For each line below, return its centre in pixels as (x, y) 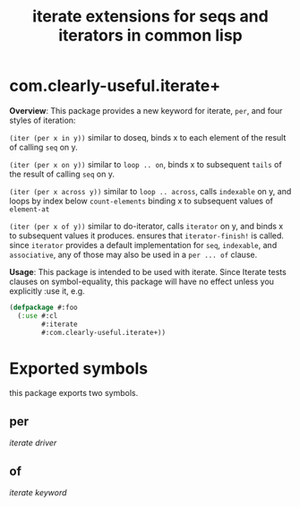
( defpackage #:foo (43, 307)
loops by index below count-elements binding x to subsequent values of (141, 201)
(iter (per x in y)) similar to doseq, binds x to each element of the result (148, 137)
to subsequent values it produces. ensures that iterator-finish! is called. (147, 236)
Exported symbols (79, 368)
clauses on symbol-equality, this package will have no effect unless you (142, 281)
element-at (30, 209)
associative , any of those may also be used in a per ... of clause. (133, 254)
